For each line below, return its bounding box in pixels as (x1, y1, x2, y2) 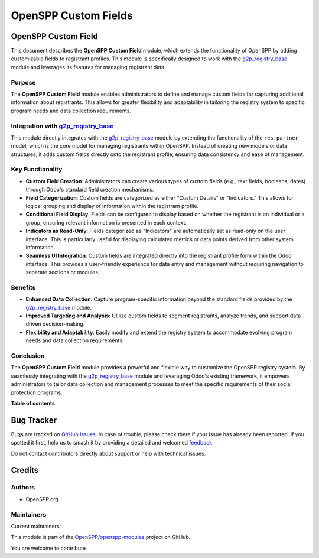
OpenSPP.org (25, 495, 59, 502)
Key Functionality (11, 166, 63, 174)
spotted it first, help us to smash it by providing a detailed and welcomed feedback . (11, 439, 214, 446)
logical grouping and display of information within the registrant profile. (25, 203, 199, 209)
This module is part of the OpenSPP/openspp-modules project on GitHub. (11, 534, 191, 541)
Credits (11, 465, 39, 475)
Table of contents (11, 400, 56, 407)
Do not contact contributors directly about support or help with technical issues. (11, 450, 206, 457)
